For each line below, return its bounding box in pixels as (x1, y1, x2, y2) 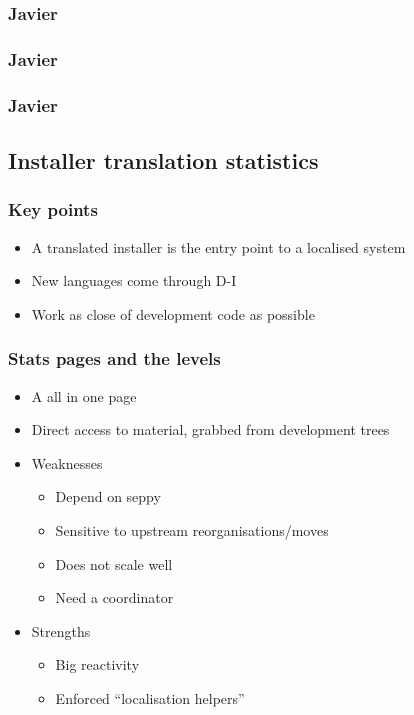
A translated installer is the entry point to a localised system (31, 236, 406, 257)
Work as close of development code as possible (31, 303, 315, 324)
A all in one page (31, 385, 137, 406)
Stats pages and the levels (8, 346, 221, 371)
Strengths (31, 620, 91, 641)
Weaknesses (31, 452, 103, 473)
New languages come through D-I (31, 270, 237, 291)
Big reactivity (55, 654, 140, 675)
